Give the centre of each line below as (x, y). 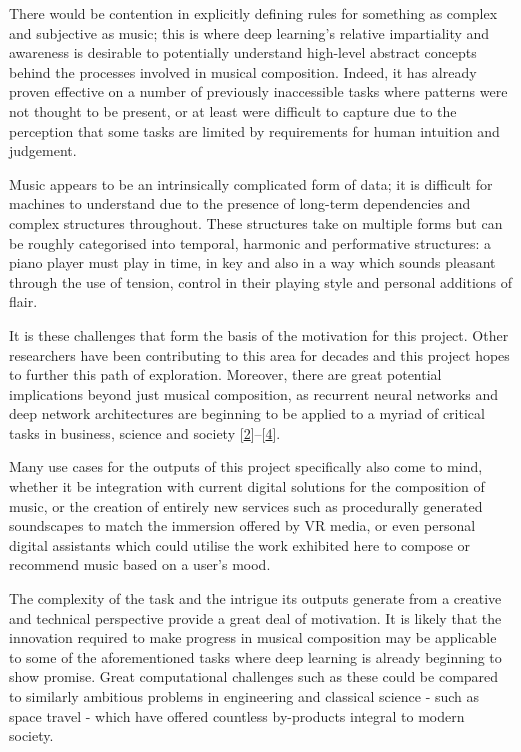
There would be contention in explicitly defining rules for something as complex (253, 13)
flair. (23, 301)
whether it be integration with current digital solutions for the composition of (247, 486)
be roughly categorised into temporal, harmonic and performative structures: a (250, 242)
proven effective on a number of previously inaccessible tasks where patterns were (258, 91)
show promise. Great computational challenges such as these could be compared (254, 676)
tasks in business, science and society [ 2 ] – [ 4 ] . (145, 432)
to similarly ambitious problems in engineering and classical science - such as (244, 696)
